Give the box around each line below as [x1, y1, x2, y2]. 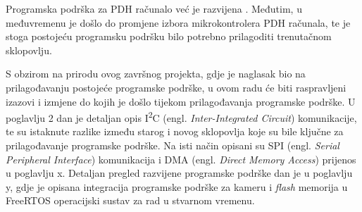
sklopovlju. [6, 42, 52, 57]
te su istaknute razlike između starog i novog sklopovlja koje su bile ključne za [6, 124, 344, 139]
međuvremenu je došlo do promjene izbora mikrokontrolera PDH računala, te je [6, 15, 351, 30]
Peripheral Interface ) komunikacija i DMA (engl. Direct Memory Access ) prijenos [6, 151, 356, 166]
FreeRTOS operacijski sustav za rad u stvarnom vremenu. [6, 193, 255, 208]
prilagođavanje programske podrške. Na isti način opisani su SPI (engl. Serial [6, 138, 339, 152]
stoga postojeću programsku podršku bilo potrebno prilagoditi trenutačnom [6, 29, 332, 44]
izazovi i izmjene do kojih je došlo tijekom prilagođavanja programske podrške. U [6, 94, 356, 108]
